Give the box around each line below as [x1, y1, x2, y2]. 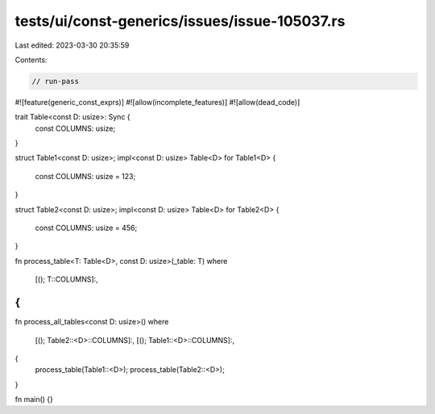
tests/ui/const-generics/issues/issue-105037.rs [14, 12, 346, 30]
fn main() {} [14, 395, 54, 404]
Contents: [14, 55, 48, 65]
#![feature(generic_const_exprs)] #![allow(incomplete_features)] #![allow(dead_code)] [14, 97, 300, 107]
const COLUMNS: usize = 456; [35, 223, 138, 233]
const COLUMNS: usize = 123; [35, 171, 136, 181]
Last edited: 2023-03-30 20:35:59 [14, 40, 130, 50]
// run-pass [31, 77, 80, 86]
